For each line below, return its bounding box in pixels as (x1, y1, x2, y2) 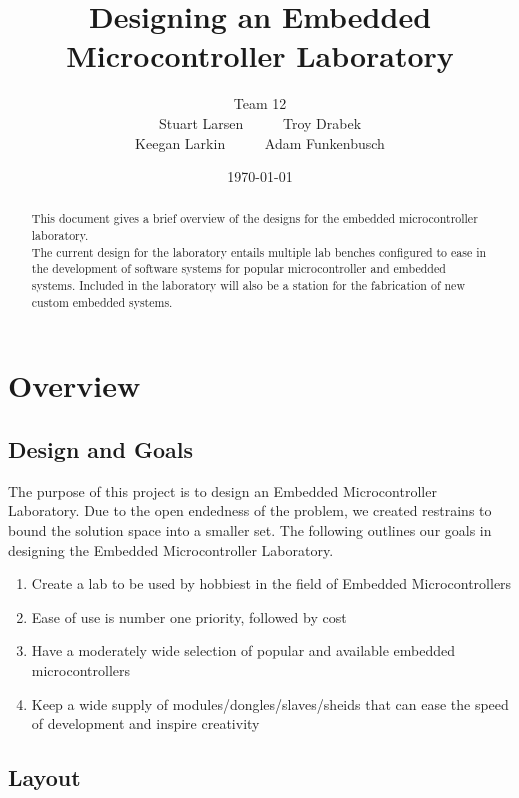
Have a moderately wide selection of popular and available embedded (31, 640, 456, 661)
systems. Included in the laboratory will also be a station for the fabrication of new (31, 277, 465, 294)
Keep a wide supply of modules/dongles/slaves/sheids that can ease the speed (31, 693, 509, 714)
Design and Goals (8, 434, 194, 464)
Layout (8, 762, 81, 793)
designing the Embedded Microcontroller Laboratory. (8, 539, 334, 560)
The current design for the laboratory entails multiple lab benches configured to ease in (31, 243, 487, 260)
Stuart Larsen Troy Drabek (158, 112, 362, 133)
